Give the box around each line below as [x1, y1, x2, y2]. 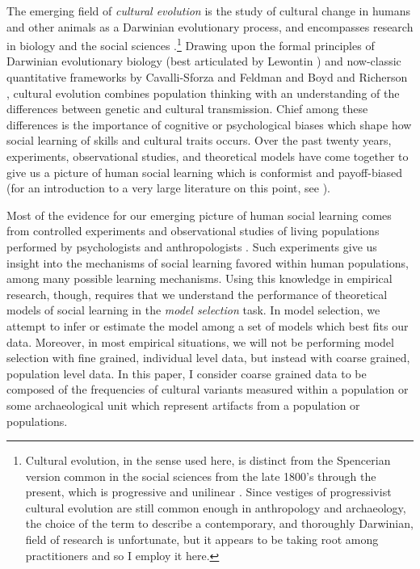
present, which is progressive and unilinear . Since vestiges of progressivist [25, 483, 392, 500]
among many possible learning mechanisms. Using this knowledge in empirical [6, 270, 393, 287]
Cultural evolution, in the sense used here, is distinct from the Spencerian [25, 452, 391, 469]
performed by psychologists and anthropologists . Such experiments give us [6, 238, 377, 255]
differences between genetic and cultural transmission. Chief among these [6, 100, 368, 117]
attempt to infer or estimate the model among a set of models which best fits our [6, 317, 409, 334]
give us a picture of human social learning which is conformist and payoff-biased [6, 163, 403, 180]
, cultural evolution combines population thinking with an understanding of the [6, 84, 400, 101]
